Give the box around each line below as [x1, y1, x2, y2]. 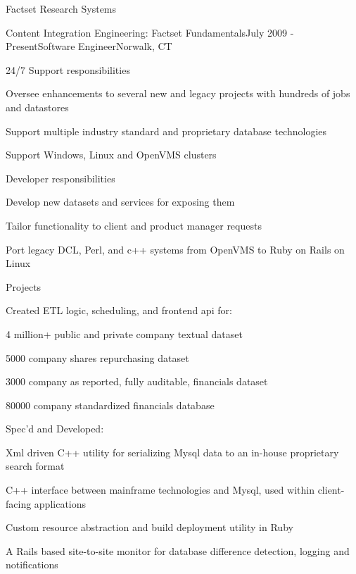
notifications [6, 557, 58, 572]
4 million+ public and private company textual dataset [6, 326, 243, 341]
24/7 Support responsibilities [6, 62, 130, 77]
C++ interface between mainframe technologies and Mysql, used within [6, 482, 314, 497]
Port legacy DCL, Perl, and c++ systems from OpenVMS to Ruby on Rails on [6, 242, 345, 256]
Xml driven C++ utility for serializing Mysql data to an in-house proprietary [6, 444, 339, 459]
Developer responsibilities [6, 170, 115, 185]
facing [6, 496, 32, 511]
